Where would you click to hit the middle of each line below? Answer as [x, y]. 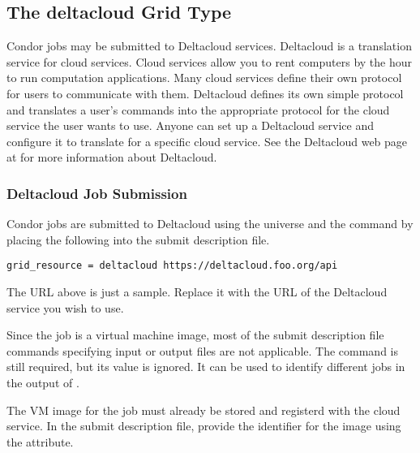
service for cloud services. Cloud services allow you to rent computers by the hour [210, 61]
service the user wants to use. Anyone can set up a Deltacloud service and [190, 125]
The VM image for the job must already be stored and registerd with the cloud [204, 410]
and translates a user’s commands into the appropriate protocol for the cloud [198, 109]
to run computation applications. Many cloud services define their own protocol [204, 78]
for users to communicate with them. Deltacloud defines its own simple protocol [205, 93]
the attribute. [40, 441]
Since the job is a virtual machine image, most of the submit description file [195, 335]
